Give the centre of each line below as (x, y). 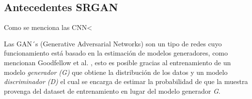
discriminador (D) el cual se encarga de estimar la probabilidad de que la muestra (126, 81)
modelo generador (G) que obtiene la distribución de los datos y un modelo (116, 72)
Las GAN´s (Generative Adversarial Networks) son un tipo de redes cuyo (113, 43)
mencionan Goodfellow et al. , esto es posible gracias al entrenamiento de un (118, 62)
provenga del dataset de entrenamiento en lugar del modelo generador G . (112, 91)
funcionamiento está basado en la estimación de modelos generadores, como (116, 53)
